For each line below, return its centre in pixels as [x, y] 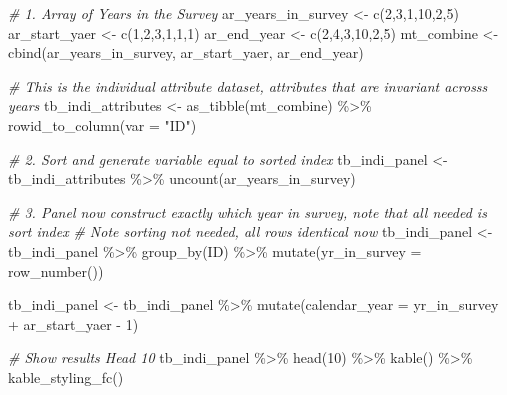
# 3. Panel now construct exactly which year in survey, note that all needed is [247, 211]
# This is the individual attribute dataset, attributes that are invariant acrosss [248, 85]
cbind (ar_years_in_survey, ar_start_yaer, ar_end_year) [186, 52]
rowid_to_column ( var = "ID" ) [102, 124]
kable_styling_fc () [66, 376]
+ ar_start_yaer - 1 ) [73, 323]
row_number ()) [56, 270]
